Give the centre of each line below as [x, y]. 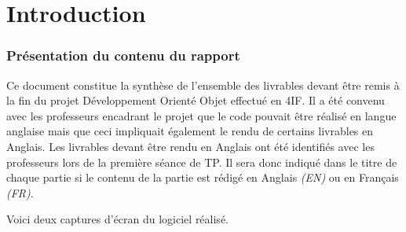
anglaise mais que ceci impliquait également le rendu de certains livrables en [190, 131]
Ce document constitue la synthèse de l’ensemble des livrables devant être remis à [203, 85]
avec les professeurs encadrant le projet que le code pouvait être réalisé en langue [201, 115]
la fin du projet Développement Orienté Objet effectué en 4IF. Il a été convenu [196, 100]
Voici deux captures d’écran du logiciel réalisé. [117, 219]
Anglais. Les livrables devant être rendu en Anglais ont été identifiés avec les [190, 146]
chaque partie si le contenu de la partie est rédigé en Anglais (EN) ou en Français [203, 177]
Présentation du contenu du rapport [123, 55]
